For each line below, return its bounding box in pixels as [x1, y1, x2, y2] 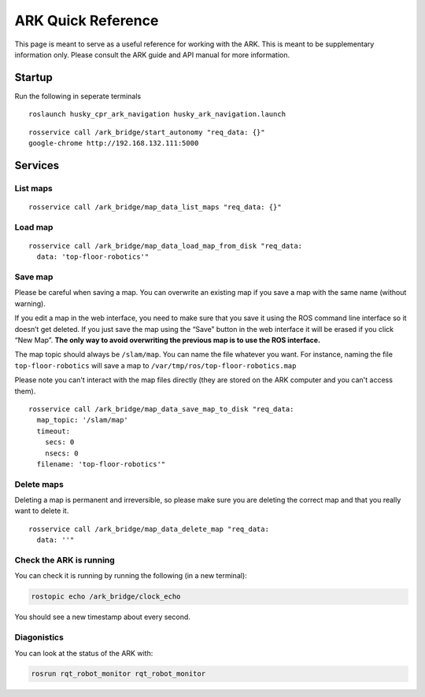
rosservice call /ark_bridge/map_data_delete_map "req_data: [28, 524, 269, 533]
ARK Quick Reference [14, 12, 159, 29]
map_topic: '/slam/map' [36, 415, 129, 425]
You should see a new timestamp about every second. [14, 612, 190, 621]
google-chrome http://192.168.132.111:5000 [28, 138, 199, 148]
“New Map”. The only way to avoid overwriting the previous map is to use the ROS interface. [14, 335, 321, 345]
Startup [14, 71, 53, 84]
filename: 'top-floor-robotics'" [36, 459, 166, 468]
